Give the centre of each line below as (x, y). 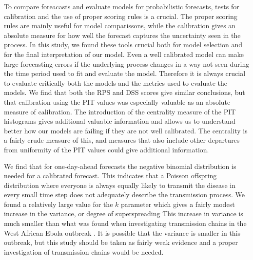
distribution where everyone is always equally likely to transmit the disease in (120, 185)
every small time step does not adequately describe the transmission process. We (124, 195)
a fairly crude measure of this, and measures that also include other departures (122, 140)
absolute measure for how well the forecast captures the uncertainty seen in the (122, 35)
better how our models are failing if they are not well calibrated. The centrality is (126, 130)
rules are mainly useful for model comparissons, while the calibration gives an (120, 26)
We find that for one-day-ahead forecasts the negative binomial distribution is (120, 166)
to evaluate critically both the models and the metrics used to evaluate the (116, 83)
